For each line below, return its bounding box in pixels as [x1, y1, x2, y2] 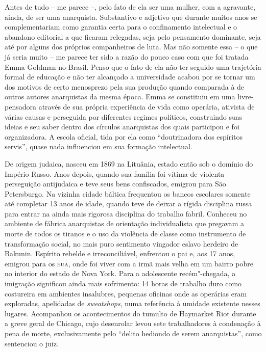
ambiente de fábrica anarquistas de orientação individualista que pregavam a [5, 218, 245, 229]
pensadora [5, 101, 36, 112]
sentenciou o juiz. [5, 338, 59, 348]
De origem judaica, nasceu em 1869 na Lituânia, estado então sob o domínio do [5, 158, 253, 169]
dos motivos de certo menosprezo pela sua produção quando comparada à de [5, 81, 245, 92]
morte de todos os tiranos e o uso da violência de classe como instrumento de [5, 228, 246, 239]
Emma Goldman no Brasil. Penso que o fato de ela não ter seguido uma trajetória [5, 61, 261, 72]
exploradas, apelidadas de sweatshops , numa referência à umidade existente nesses [5, 298, 260, 309]
